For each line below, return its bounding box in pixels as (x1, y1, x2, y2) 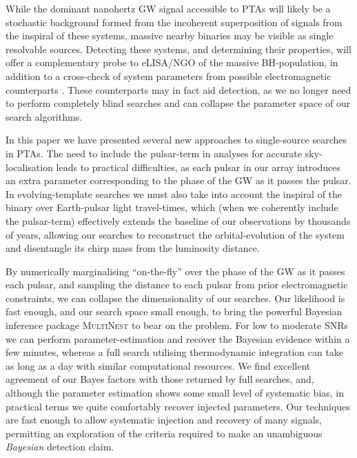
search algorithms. (6, 109, 83, 123)
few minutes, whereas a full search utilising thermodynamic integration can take (6, 345, 344, 359)
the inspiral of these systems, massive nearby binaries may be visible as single (6, 28, 334, 43)
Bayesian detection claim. (6, 439, 114, 454)
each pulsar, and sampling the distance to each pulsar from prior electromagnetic (6, 277, 348, 292)
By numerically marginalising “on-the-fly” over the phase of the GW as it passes (6, 263, 345, 278)
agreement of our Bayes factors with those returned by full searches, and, (6, 372, 314, 386)
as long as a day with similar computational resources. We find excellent (6, 358, 311, 372)
